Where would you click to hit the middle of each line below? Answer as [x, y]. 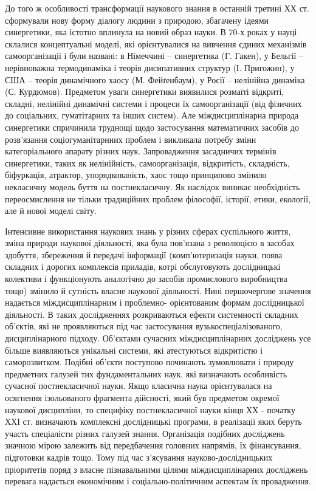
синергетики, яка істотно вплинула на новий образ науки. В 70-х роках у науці [151, 32]
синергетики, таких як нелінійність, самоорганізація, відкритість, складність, [147, 163]
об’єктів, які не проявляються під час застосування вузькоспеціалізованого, [144, 326]
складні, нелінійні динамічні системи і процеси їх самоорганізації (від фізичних [153, 103]
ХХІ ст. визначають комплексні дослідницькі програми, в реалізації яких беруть [153, 421]
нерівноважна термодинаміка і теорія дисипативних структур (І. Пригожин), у [150, 67]
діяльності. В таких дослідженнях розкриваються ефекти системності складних [152, 314]
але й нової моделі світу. [51, 211]
